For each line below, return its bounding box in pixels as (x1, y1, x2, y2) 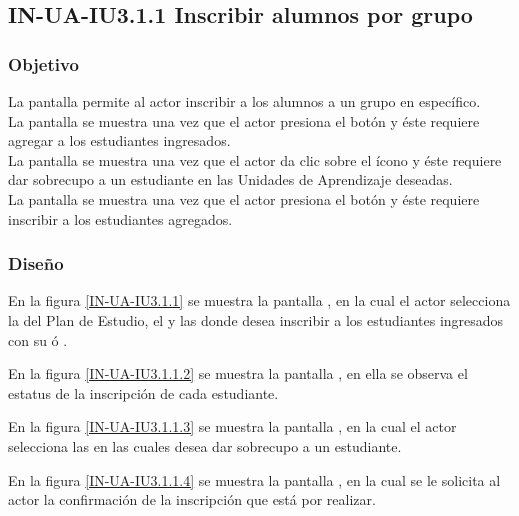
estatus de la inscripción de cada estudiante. (8, 382, 279, 403)
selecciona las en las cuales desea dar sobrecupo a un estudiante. (8, 435, 402, 456)
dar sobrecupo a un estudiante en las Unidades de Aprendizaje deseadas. (8, 169, 453, 190)
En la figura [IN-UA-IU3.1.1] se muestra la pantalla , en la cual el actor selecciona (8, 290, 511, 311)
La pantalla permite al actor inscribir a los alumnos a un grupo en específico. (8, 91, 481, 111)
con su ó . (8, 329, 68, 350)
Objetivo (8, 51, 79, 76)
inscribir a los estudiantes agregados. (8, 208, 233, 229)
